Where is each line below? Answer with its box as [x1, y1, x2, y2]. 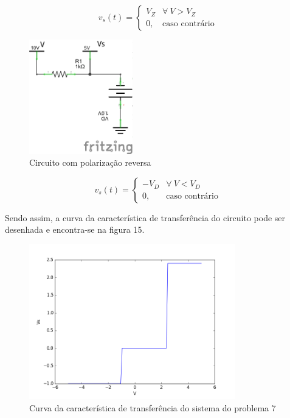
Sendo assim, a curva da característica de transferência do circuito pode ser [5, 211, 286, 224]
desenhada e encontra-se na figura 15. [5, 223, 145, 236]
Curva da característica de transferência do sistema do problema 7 [29, 402, 276, 414]
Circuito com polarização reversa [29, 156, 151, 169]
